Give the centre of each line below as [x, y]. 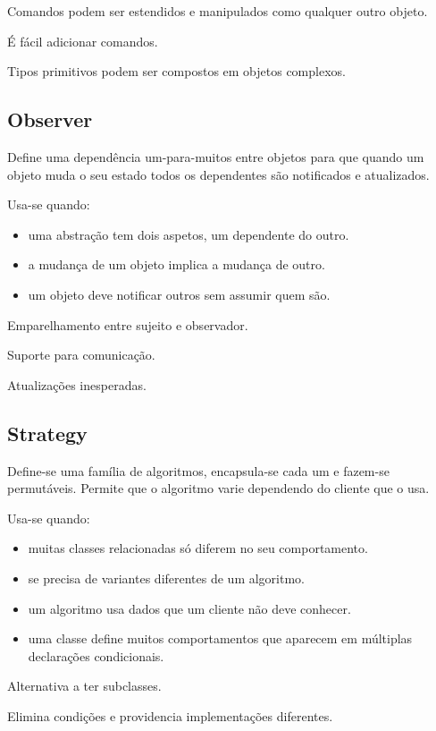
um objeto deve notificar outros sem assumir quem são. [179, 294]
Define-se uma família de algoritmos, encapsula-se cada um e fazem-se [198, 470]
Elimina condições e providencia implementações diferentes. [170, 715]
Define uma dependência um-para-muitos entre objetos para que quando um [216, 156]
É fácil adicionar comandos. [83, 41]
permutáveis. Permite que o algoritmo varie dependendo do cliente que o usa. [218, 488]
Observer [50, 119]
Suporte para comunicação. [81, 355]
